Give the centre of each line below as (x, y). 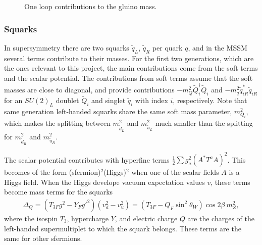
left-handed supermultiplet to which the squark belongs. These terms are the (123, 228)
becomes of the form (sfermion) (53, 172)
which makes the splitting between (57, 123)
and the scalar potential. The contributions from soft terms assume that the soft (128, 78)
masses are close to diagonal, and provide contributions (89, 90)
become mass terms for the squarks (59, 192)
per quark (167, 47)
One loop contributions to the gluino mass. (91, 6)
